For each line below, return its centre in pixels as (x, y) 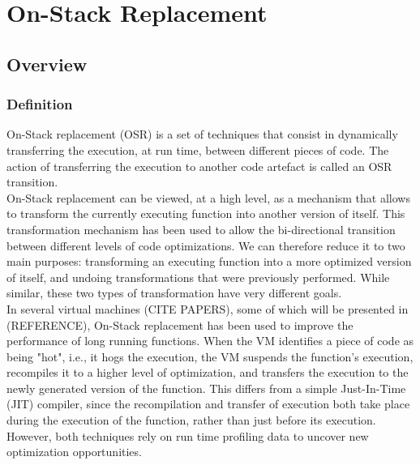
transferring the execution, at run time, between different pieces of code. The (198, 149)
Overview (47, 64)
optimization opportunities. (74, 452)
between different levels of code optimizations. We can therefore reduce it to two (206, 245)
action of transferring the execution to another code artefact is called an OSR (199, 166)
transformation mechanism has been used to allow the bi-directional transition (201, 229)
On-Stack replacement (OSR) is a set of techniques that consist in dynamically (202, 134)
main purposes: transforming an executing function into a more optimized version (209, 261)
